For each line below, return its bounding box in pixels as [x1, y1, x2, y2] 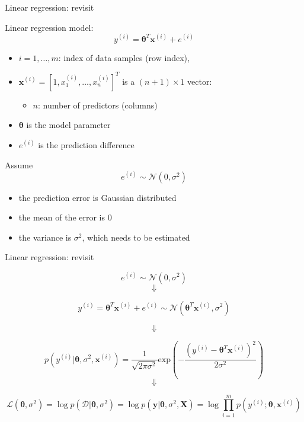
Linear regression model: [5, 21, 94, 33]
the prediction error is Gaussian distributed [18, 191, 177, 203]
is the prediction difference [38, 138, 135, 151]
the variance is [18, 231, 72, 243]
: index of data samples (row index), [58, 51, 190, 63]
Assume [5, 158, 33, 171]
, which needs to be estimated [82, 231, 190, 243]
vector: [187, 75, 212, 87]
